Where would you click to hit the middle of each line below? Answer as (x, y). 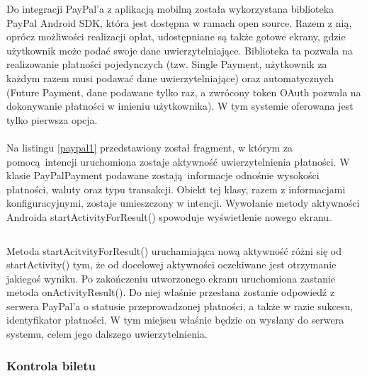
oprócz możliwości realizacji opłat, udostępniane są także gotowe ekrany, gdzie (176, 36)
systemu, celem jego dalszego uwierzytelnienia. (107, 334)
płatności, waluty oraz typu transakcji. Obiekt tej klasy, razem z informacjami (176, 189)
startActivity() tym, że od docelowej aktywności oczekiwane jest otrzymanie (171, 264)
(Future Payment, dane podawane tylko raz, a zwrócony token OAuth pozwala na (184, 92)
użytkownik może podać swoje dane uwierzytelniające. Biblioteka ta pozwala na (180, 50)
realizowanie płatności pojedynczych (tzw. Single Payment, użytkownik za (167, 64)
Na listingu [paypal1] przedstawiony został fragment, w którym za (150, 147)
